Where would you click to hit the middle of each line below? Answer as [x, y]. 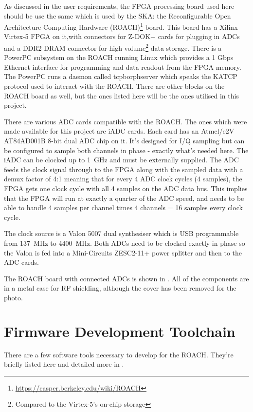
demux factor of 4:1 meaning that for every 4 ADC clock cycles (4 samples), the [123, 179]
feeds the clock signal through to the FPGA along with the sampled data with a [124, 169]
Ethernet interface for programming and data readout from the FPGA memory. [123, 67]
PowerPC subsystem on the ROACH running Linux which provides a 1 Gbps [119, 57]
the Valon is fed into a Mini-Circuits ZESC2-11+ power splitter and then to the [123, 252]
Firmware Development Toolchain [120, 331]
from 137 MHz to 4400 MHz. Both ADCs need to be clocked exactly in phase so [125, 243]
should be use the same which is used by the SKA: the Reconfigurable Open [117, 15]
